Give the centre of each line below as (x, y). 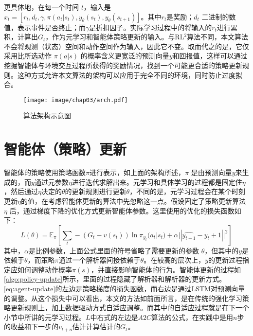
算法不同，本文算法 (218, 37)
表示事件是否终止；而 (51, 27)
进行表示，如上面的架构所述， (137, 172)
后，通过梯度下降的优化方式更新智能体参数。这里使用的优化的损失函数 (122, 210)
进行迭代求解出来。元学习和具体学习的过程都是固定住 (157, 182)
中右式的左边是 (114, 317)
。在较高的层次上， (174, 260)
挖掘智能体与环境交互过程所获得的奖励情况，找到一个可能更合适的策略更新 (123, 65)
